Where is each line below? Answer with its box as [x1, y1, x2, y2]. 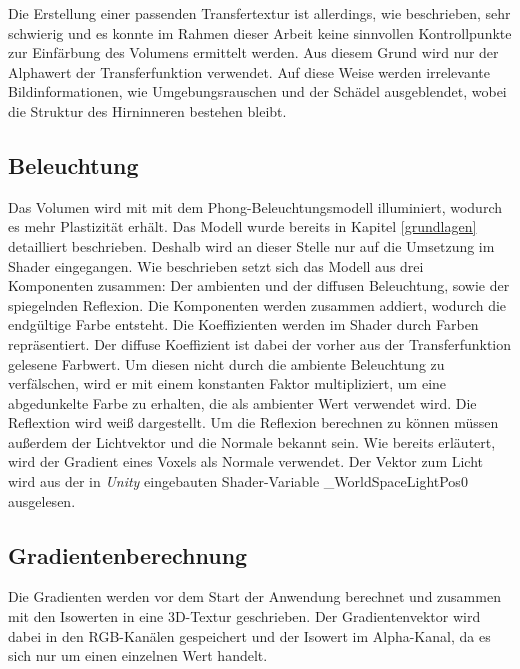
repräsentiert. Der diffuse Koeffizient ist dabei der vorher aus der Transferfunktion [8, 333, 512, 354]
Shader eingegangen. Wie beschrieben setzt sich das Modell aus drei [8, 255, 424, 276]
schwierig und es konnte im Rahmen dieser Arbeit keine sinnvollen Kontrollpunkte [8, 22, 512, 43]
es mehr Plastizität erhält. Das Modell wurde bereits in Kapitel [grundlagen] [8, 216, 477, 237]
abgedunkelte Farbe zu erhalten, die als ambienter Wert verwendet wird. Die [8, 392, 477, 413]
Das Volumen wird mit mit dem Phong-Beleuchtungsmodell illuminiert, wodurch [8, 196, 502, 217]
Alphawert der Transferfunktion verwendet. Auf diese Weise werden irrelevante [8, 61, 490, 82]
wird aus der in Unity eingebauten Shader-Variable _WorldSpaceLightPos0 [8, 471, 468, 492]
